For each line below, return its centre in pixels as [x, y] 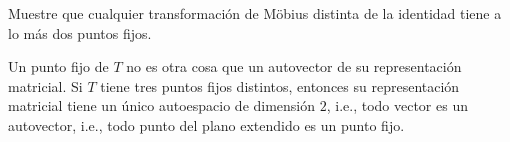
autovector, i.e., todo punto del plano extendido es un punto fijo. [206, 124]
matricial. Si [45, 85]
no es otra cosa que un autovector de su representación [294, 66]
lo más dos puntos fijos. [80, 32]
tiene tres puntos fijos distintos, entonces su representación [280, 85]
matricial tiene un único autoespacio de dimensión [162, 105]
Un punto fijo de [58, 66]
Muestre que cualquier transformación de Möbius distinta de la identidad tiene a [255, 13]
